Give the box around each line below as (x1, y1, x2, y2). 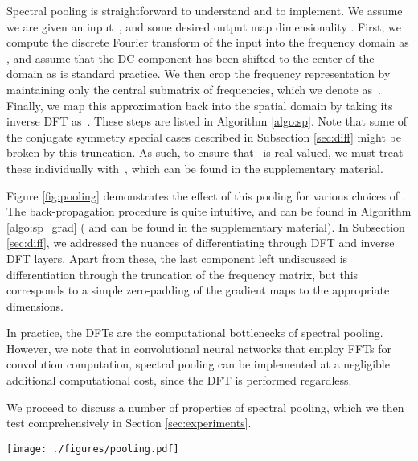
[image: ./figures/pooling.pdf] (6, 442, 179, 455)
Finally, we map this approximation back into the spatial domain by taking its (6, 97, 393, 113)
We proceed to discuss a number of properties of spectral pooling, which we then (6, 398, 404, 415)
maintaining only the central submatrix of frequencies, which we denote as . (6, 80, 381, 97)
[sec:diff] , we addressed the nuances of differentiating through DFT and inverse (6, 234, 395, 251)
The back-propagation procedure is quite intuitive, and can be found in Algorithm (6, 203, 412, 220)
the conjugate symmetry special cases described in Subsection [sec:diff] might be (6, 128, 401, 145)
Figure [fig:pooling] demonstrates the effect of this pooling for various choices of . (6, 187, 406, 204)
